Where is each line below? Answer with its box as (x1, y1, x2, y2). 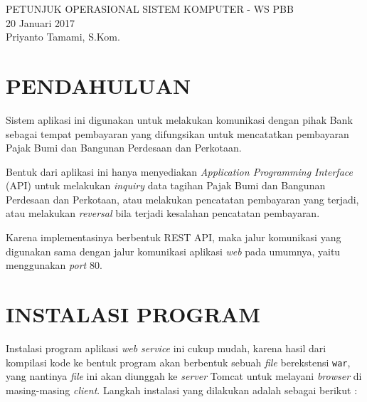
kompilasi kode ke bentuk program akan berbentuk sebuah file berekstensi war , (6, 354, 351, 369)
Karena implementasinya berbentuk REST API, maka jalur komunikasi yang (6, 230, 341, 245)
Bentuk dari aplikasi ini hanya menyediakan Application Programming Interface (6, 164, 353, 179)
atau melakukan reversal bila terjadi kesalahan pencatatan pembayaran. (6, 206, 320, 221)
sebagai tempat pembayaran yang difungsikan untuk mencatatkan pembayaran (6, 126, 349, 141)
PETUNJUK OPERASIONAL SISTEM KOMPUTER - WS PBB (6, 1, 294, 16)
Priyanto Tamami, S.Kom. (6, 29, 120, 44)
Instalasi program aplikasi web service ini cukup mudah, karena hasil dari (6, 340, 326, 355)
